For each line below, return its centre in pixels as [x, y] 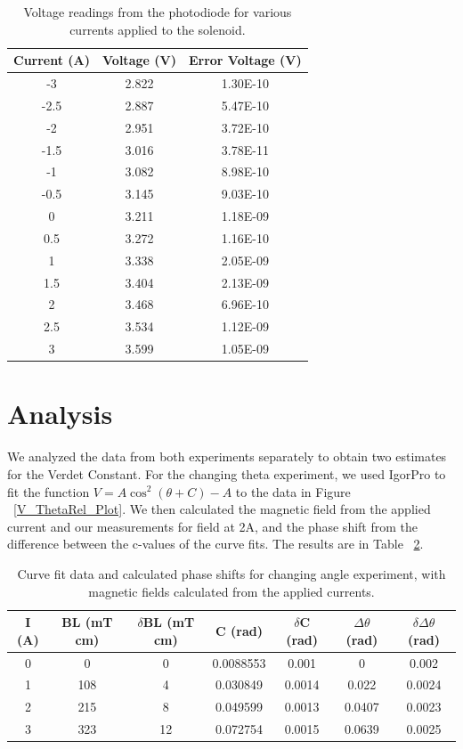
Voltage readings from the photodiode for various [158, 12]
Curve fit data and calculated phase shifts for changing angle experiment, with [231, 573]
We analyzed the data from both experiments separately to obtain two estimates [227, 456]
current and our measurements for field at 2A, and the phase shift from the [212, 526]
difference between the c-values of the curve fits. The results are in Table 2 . [215, 544]
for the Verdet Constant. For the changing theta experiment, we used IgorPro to [227, 473]
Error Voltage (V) [245, 60]
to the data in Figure [293, 491]
